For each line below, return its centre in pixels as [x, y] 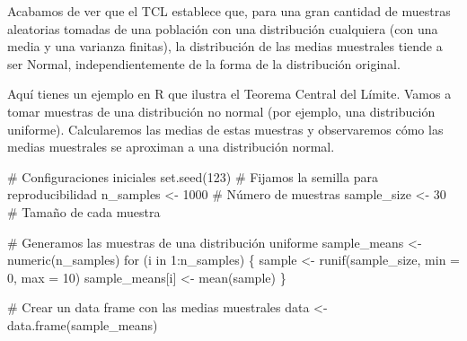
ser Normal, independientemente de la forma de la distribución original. [204, 63]
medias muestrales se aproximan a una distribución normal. [171, 147]
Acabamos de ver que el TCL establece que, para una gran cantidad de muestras [229, 11]
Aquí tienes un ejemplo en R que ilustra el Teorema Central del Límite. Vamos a [229, 94]
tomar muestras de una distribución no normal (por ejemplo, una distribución [221, 111]
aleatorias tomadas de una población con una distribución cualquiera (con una [223, 28]
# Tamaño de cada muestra [84, 211]
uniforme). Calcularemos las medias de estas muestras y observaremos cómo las [225, 129]
